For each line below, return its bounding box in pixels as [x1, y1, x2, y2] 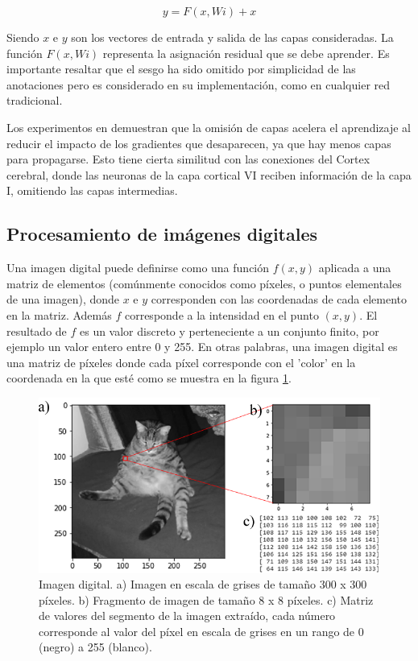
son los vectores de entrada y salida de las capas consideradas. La [71, 29, 394, 45]
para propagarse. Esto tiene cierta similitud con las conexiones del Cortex [6, 151, 370, 167]
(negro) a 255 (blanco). [39, 638, 152, 655]
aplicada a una [318, 259, 391, 276]
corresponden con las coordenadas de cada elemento [151, 291, 408, 308]
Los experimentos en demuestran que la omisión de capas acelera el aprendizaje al [6, 118, 411, 135]
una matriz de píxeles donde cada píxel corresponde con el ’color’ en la [6, 353, 356, 370]
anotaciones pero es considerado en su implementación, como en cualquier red [6, 76, 391, 93]
